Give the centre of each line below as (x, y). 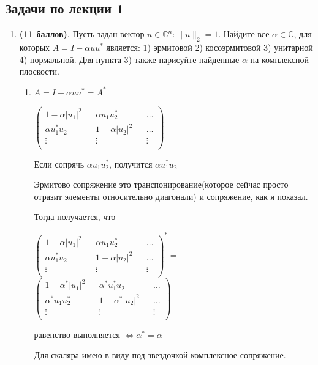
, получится (131, 164)
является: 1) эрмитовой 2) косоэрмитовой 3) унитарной (210, 47)
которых (35, 47)
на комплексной (279, 59)
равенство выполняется (77, 334)
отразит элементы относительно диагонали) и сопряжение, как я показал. (171, 196)
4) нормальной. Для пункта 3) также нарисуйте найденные (129, 59)
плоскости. (39, 71)
